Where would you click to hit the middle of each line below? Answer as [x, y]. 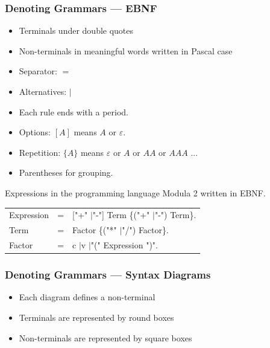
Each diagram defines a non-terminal [87, 297]
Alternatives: [43, 91]
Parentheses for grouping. [66, 172]
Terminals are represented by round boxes [96, 317]
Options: [35, 132]
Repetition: [40, 152]
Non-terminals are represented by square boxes [105, 337]
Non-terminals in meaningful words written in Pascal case [126, 50]
